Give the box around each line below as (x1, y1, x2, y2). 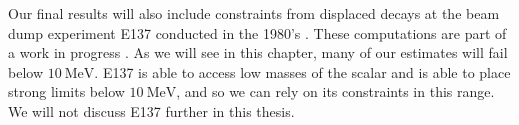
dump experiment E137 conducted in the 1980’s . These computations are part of (8, 22, 507, 43)
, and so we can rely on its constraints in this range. (176, 81, 495, 102)
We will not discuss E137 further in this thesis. (8, 100, 295, 121)
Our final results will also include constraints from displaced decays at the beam (8, 3, 500, 23)
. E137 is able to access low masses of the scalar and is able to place (94, 61, 511, 82)
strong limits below (8, 81, 125, 102)
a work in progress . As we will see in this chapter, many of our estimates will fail (8, 42, 508, 63)
